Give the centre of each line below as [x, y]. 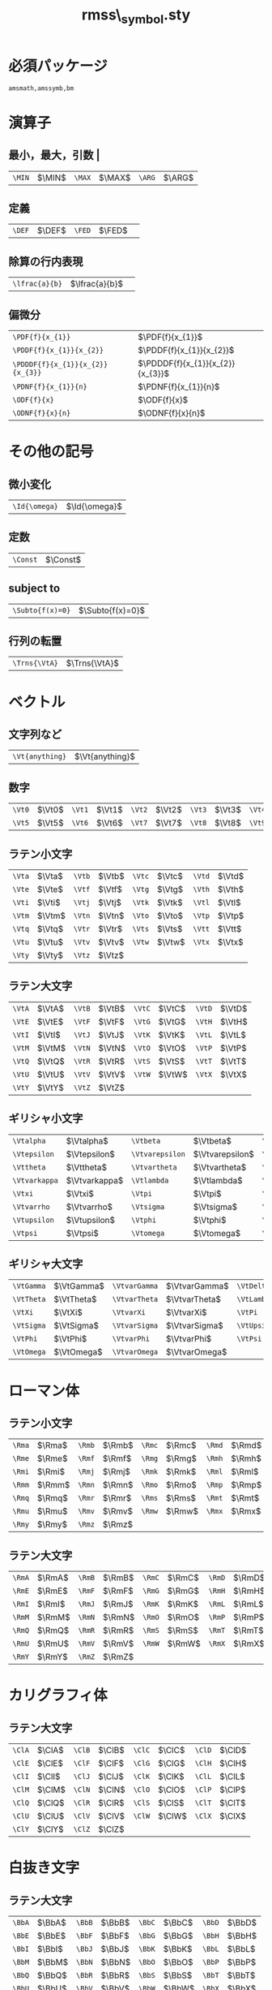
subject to [34, 589]
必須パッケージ [58, 66]
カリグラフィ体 [58, 1696]
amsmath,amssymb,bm [41, 88]
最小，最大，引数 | [54, 155]
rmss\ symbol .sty [136, 16]
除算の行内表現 [46, 261]
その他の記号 [51, 452]
